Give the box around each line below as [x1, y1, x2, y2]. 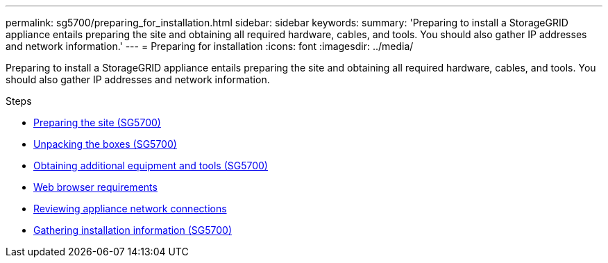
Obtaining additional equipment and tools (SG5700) [33, 160, 268, 171]
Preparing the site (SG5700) [33, 117, 161, 128]
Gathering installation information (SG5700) [33, 224, 233, 236]
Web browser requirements [33, 181, 158, 193]
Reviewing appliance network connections [33, 203, 227, 214]
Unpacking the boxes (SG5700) [33, 138, 177, 150]
